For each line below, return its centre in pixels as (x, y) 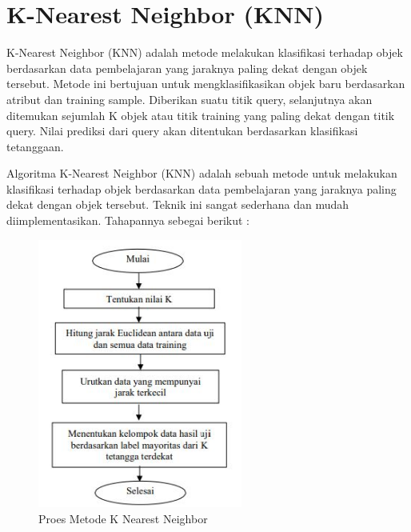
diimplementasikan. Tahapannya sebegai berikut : (128, 220)
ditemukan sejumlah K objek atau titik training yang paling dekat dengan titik (201, 115)
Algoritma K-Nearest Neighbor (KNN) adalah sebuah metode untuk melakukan (202, 173)
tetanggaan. (35, 146)
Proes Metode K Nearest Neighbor (123, 518)
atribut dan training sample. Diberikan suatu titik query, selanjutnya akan (190, 99)
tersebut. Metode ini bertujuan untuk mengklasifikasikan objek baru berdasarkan (206, 84)
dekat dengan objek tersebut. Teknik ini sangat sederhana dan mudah (178, 204)
